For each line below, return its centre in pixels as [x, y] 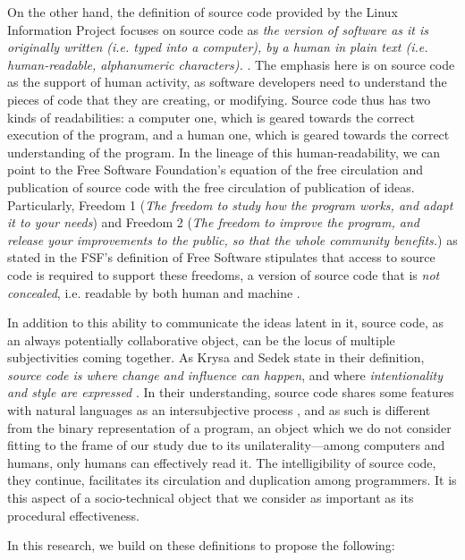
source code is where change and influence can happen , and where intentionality [225, 374]
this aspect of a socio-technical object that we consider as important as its [211, 498]
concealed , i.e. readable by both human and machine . [154, 292]
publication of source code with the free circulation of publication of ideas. [211, 187]
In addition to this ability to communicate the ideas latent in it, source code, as [225, 322]
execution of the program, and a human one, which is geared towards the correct [228, 135]
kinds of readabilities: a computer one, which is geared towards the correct [211, 117]
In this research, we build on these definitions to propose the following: [201, 545]
